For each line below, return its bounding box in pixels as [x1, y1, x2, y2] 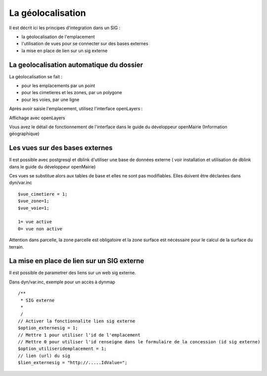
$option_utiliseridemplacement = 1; [18, 346, 107, 352]
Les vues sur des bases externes [9, 144, 113, 152]
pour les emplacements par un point [21, 83, 95, 89]
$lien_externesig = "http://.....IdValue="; [18, 360, 128, 366]
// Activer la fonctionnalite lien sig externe [18, 318, 135, 324]
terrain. [9, 244, 24, 250]
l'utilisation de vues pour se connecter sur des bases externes [21, 41, 148, 47]
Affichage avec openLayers [9, 114, 65, 121]
